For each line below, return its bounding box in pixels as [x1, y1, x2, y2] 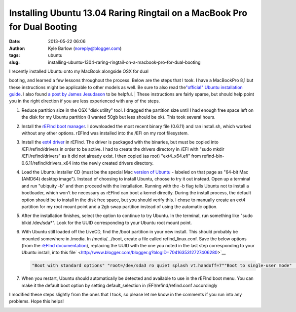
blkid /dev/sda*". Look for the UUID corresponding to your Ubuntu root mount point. [21, 220, 192, 225]
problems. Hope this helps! [9, 298, 64, 304]
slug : [9, 59, 20, 65]
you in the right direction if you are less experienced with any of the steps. [9, 98, 160, 104]
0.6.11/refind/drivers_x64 [21, 160, 72, 166]
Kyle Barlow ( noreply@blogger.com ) [48, 45, 122, 51]
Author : [9, 45, 26, 51]
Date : [9, 39, 21, 45]
